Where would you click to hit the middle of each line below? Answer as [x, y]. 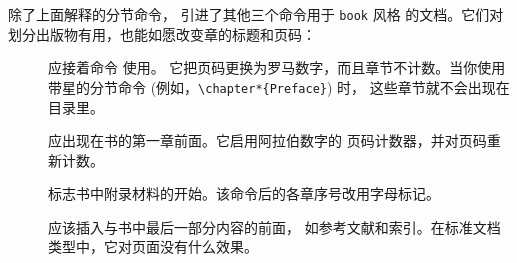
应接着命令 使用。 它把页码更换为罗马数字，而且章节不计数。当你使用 [277, 67]
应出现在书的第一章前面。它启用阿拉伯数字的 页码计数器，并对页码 [267, 140]
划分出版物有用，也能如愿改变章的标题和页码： [162, 33]
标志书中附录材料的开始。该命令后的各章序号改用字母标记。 [244, 193]
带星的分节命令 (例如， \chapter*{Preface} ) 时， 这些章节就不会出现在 [279, 86]
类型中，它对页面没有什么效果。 [153, 246]
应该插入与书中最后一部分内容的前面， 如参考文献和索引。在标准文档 [274, 226]
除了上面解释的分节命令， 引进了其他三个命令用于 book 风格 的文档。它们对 [256, 14]
